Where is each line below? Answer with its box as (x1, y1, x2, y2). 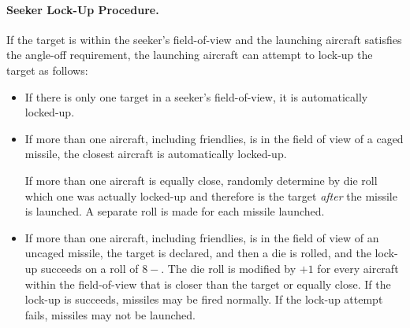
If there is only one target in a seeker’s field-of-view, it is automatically (24, 88, 368, 105)
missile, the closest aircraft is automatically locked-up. (24, 146, 287, 162)
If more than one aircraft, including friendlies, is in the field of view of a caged (24, 130, 404, 146)
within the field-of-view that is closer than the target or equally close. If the (24, 275, 391, 292)
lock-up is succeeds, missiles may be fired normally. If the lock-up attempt (24, 291, 383, 308)
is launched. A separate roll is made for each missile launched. (24, 203, 325, 219)
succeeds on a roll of (41, 260, 139, 276)
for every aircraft (317, 260, 399, 276)
